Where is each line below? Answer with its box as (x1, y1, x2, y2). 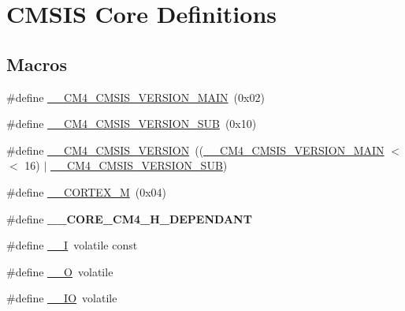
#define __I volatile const (6, 237, 138, 253)
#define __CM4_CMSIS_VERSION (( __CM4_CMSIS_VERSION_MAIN (6, 141, 385, 158)
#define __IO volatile (6, 290, 117, 306)
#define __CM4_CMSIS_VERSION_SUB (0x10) (6, 115, 257, 132)
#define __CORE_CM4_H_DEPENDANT (6, 210, 252, 227)
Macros (6, 51, 67, 76)
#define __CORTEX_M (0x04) (6, 183, 167, 200)
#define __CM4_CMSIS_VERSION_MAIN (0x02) (6, 88, 265, 105)
